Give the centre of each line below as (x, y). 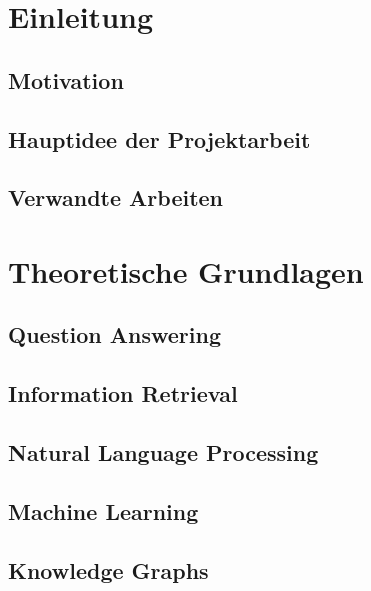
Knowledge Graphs (108, 569)
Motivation (66, 79)
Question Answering (114, 334)
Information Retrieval (123, 393)
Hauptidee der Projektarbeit (159, 138)
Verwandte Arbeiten (116, 197)
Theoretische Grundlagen (186, 270)
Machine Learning (103, 510)
